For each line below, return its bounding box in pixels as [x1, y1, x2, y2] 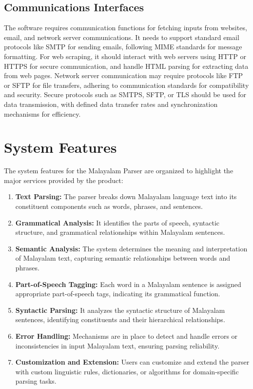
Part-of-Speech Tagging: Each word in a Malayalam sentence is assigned [15, 279, 241, 289]
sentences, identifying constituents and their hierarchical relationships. [15, 314, 225, 325]
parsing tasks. [15, 376, 57, 386]
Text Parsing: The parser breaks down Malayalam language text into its [15, 191, 237, 202]
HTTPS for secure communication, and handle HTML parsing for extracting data [4, 61, 249, 71]
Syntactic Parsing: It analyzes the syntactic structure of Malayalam [15, 305, 225, 315]
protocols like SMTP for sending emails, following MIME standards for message [4, 41, 242, 52]
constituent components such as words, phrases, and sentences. [15, 201, 203, 211]
